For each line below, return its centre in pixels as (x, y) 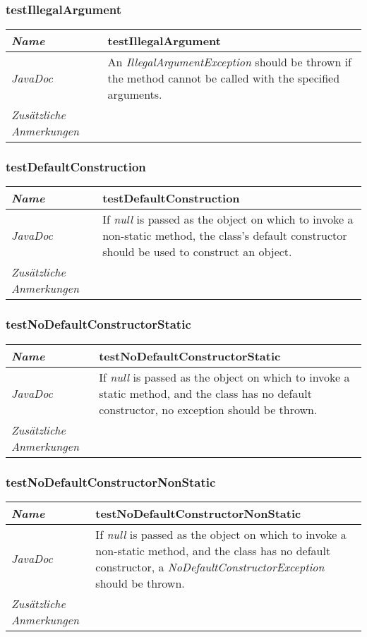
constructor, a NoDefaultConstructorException (210, 566)
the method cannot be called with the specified (224, 78)
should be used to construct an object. (197, 252)
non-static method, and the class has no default (213, 550)
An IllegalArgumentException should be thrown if (229, 62)
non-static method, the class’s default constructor (225, 236)
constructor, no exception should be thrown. (208, 409)
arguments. (135, 95)
